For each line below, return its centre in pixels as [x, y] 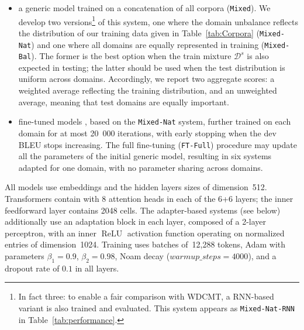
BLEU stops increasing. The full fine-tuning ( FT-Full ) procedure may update [158, 144]
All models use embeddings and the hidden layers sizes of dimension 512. [136, 187]
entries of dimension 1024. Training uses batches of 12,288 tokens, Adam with [145, 244]
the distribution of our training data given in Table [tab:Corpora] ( [139, 32]
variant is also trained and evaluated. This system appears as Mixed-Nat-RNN [156, 307]
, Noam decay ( [142, 255]
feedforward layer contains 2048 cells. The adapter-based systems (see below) [143, 210]
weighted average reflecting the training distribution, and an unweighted [148, 90]
